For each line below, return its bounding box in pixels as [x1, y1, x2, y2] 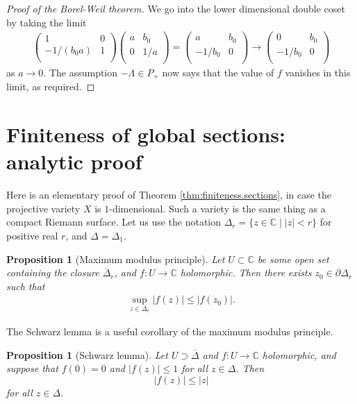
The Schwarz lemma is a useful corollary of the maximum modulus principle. [6, 324, 333, 339]
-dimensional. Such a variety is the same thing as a [109, 201, 326, 215]
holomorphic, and [262, 347, 336, 362]
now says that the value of [162, 65, 274, 79]
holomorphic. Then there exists [180, 265, 312, 280]
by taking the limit [6, 15, 87, 29]
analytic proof [6, 147, 142, 176]
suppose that [6, 361, 58, 376]
